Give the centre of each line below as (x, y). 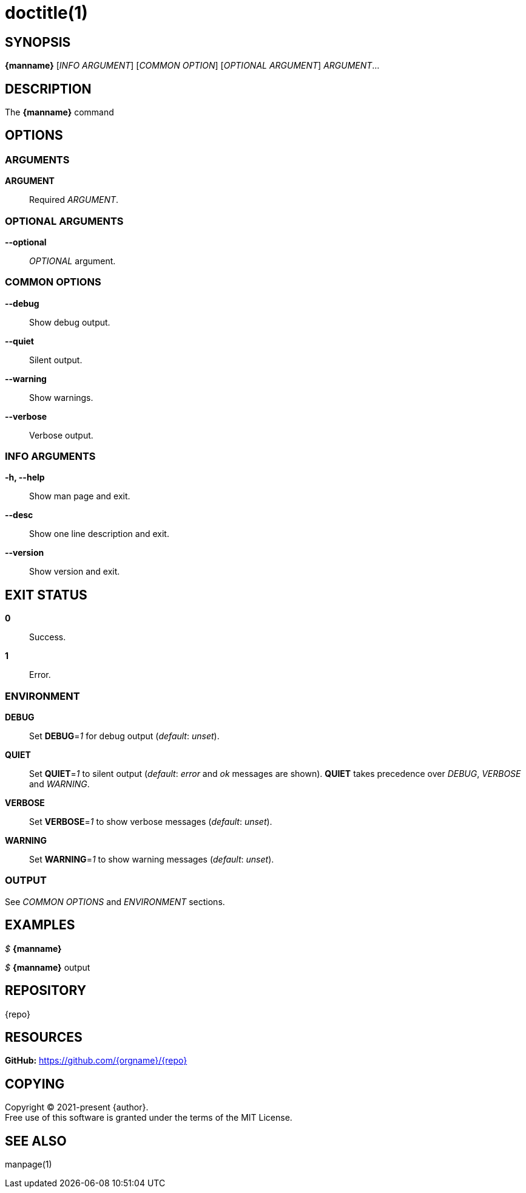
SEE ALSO (36, 1141)
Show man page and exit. (80, 496)
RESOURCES (44, 1037)
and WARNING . (59, 784)
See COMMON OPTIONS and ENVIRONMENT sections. (115, 901)
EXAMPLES (40, 925)
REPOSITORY (46, 991)
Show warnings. (61, 397)
